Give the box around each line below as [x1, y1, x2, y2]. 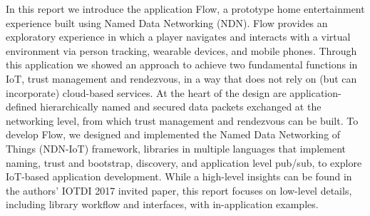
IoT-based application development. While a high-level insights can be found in [6, 169, 352, 184]
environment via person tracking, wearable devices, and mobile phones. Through [6, 43, 357, 58]
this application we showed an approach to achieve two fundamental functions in [6, 57, 358, 72]
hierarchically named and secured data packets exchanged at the [40, 99, 322, 114]
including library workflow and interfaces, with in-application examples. [6, 197, 319, 212]
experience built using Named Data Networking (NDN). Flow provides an [6, 15, 328, 30]
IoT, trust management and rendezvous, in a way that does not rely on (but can [6, 71, 357, 86]
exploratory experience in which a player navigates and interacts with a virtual [6, 29, 351, 44]
